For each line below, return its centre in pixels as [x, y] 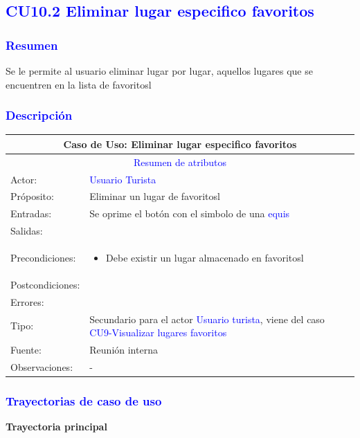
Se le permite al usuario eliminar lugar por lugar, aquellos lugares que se [159, 71]
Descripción [39, 115]
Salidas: [27, 231]
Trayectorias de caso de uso [84, 400]
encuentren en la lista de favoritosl [79, 84]
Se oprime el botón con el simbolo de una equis [190, 213]
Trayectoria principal [56, 427]
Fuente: [26, 349]
